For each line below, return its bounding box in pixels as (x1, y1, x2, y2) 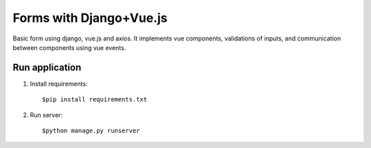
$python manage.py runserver (42, 127, 140, 135)
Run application (12, 62, 82, 73)
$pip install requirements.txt (42, 96, 148, 103)
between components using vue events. (12, 43, 126, 51)
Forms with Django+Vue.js (12, 10, 168, 25)
